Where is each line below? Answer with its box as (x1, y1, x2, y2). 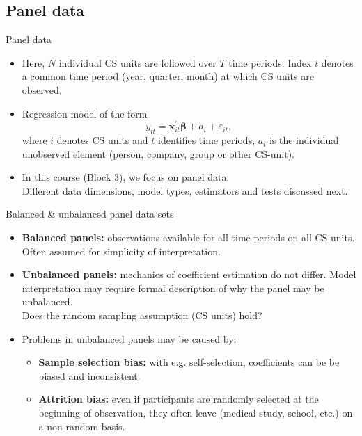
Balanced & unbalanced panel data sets (6, 207, 174, 221)
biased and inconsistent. (38, 368, 141, 382)
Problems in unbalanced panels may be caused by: (22, 331, 237, 346)
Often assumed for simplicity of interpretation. (22, 243, 221, 258)
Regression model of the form (22, 106, 148, 120)
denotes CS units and (56, 133, 148, 147)
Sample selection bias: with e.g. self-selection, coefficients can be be (38, 355, 340, 369)
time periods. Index (228, 55, 312, 70)
